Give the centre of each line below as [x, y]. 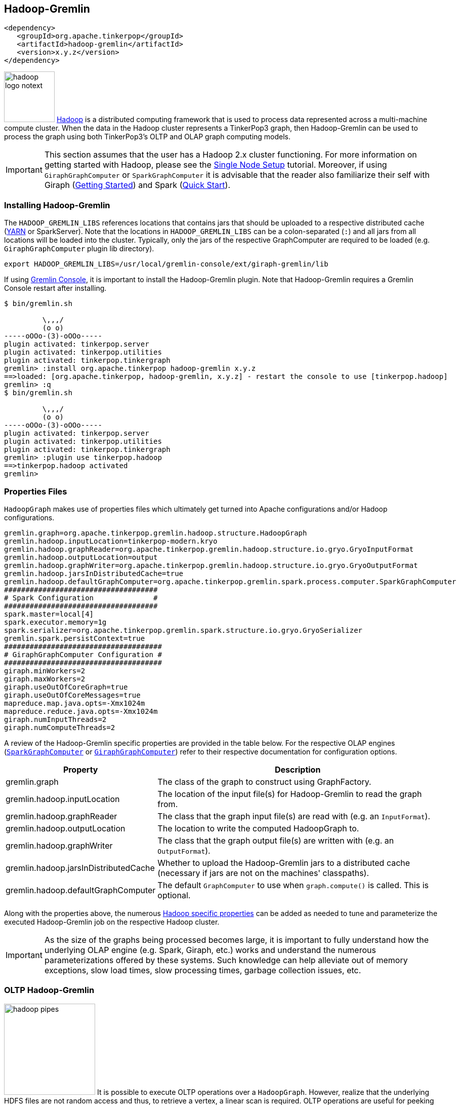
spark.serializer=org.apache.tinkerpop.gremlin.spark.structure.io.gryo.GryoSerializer [183, 630]
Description [298, 769]
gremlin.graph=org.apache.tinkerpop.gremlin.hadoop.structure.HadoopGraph [156, 533]
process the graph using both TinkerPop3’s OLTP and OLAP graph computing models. [148, 137]
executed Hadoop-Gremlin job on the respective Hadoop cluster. [112, 922]
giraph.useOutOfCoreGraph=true [66, 687]
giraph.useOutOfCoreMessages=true [72, 695]
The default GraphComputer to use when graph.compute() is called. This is [293, 885]
